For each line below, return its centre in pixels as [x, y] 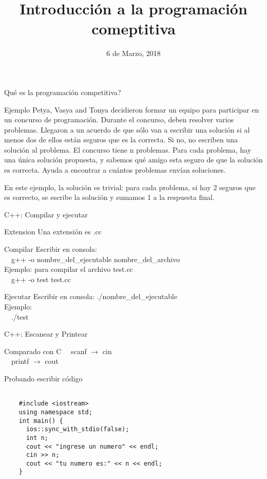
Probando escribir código [43, 378]
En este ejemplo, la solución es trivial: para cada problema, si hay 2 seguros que [130, 187]
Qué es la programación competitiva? [63, 92]
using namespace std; [55, 412]
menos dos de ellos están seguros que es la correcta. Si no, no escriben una [121, 140]
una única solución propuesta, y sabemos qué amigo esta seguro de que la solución [133, 160]
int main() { [41, 421]
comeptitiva [133, 29]
